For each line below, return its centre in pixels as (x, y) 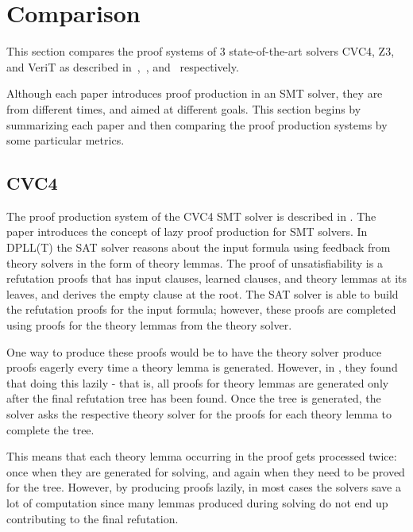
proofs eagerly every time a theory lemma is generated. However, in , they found (202, 367)
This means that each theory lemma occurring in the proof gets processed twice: (202, 456)
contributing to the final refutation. (93, 518)
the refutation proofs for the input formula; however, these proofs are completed (201, 309)
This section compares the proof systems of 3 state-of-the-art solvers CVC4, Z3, (201, 51)
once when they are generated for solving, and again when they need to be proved (206, 471)
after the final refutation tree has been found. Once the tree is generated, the (194, 398)
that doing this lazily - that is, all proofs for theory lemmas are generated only (198, 382)
